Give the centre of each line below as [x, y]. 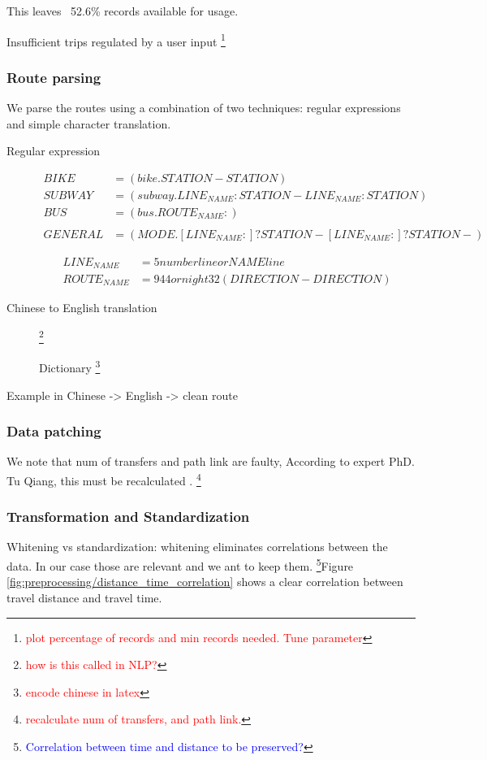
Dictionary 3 [70, 367]
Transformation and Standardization [128, 517]
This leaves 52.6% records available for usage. [123, 11]
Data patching [54, 431]
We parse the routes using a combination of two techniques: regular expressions [204, 108]
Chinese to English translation [82, 307]
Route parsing [54, 77]
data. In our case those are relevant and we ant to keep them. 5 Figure [180, 565]
